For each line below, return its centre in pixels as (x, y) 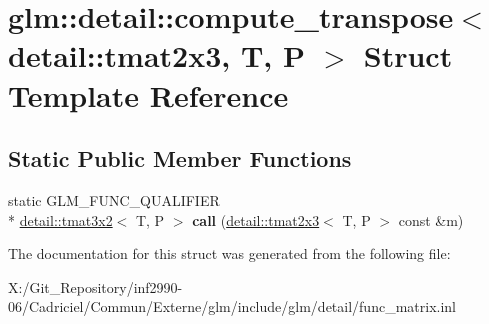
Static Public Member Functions (180, 158)
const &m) (431, 219)
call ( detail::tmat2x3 (256, 219)
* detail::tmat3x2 (60, 219)
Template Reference (148, 94)
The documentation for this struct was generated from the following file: (229, 253)
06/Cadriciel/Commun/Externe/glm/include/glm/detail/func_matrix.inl (232, 306)
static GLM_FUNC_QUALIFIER (114, 199)
